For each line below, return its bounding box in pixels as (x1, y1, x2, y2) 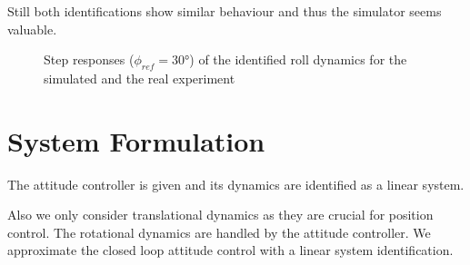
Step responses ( (44, 50, 135, 69)
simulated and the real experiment (44, 68, 235, 87)
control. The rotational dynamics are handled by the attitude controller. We (7, 222, 431, 241)
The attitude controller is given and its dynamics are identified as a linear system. (7, 174, 465, 193)
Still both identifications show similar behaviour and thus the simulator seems (7, 2, 442, 20)
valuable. (7, 19, 57, 38)
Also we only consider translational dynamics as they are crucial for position (7, 205, 434, 224)
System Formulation (7, 122, 265, 159)
